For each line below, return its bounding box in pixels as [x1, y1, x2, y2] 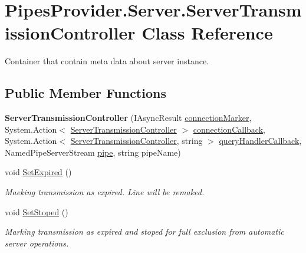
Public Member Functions [5, 84, 166, 102]
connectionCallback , [193, 123, 265, 135]
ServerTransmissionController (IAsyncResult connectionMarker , [5, 111, 252, 124]
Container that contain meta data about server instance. [5, 55, 209, 67]
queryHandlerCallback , [219, 134, 302, 147]
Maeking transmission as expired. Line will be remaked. [5, 186, 205, 198]
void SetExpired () [5, 166, 72, 178]
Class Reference [142, 21, 273, 45]
